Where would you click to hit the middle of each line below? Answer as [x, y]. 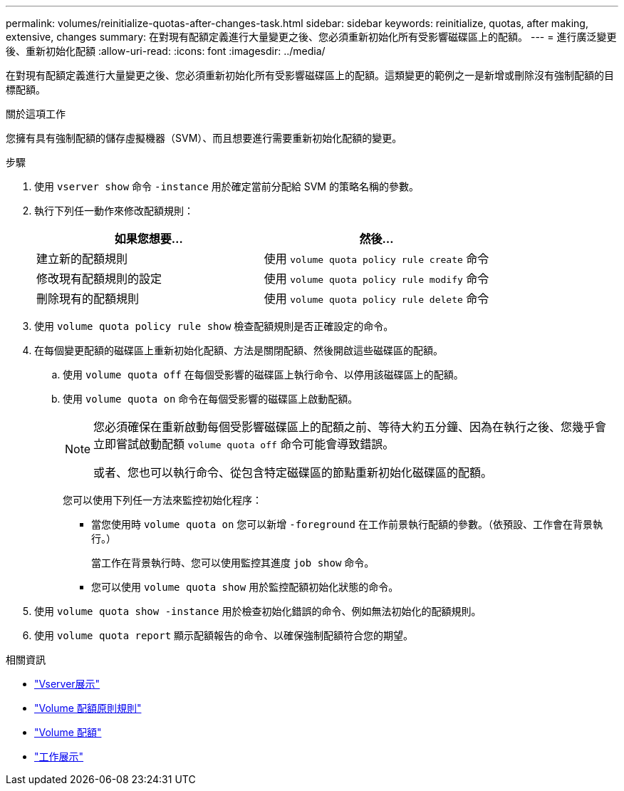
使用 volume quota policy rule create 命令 [376, 259]
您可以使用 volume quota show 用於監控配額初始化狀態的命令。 [245, 587]
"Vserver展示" [67, 684]
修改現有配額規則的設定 [99, 279]
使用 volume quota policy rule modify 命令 [376, 279]
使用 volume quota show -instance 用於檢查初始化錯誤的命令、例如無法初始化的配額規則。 [258, 611]
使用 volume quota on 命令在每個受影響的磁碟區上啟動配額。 [210, 399]
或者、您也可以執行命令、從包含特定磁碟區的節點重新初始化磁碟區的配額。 [293, 472]
